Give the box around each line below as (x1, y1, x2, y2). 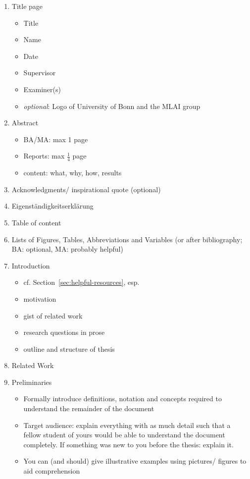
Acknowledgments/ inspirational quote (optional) (11, 184, 161, 194)
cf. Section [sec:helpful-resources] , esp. (23, 277, 140, 287)
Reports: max (23, 151, 65, 161)
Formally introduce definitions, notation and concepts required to (23, 393, 222, 404)
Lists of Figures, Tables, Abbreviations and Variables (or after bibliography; (11, 234, 243, 244)
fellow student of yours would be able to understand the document (23, 429, 225, 440)
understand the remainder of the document (23, 403, 154, 414)
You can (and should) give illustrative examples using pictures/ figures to (23, 456, 247, 466)
